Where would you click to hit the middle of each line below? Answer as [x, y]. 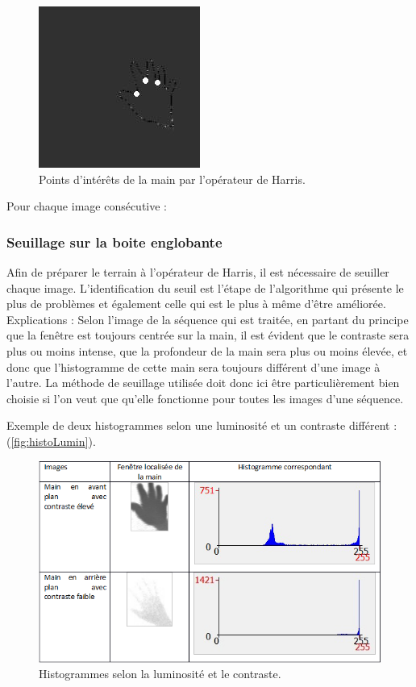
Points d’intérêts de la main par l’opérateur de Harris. [172, 179]
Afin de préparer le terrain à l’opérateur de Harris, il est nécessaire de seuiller [198, 272]
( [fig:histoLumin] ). [51, 441]
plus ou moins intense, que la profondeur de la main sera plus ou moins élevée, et [207, 350]
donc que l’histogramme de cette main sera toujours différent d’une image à [193, 366]
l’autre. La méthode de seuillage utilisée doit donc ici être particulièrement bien [203, 383]
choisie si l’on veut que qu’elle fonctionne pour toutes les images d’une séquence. [205, 398]
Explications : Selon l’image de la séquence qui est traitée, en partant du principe [208, 319]
